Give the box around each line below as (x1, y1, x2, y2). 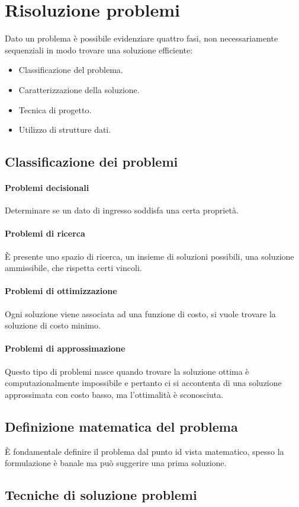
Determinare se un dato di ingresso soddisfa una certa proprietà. (5, 204, 239, 216)
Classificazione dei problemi (5, 152, 178, 171)
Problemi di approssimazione (5, 342, 126, 355)
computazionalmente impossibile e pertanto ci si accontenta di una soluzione (5, 377, 282, 389)
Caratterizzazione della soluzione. (18, 83, 140, 95)
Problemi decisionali (5, 181, 89, 194)
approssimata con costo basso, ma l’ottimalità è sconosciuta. (5, 388, 224, 400)
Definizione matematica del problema (5, 417, 238, 435)
